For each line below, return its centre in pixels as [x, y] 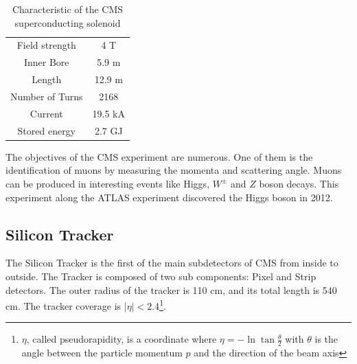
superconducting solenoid [68, 22]
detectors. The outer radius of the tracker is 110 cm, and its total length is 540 [171, 289]
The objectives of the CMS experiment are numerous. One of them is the [159, 156]
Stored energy [47, 130]
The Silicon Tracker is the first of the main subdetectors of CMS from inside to [172, 263]
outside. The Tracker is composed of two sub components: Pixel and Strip [161, 276]
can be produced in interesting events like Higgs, [108, 183]
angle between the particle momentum [102, 353]
